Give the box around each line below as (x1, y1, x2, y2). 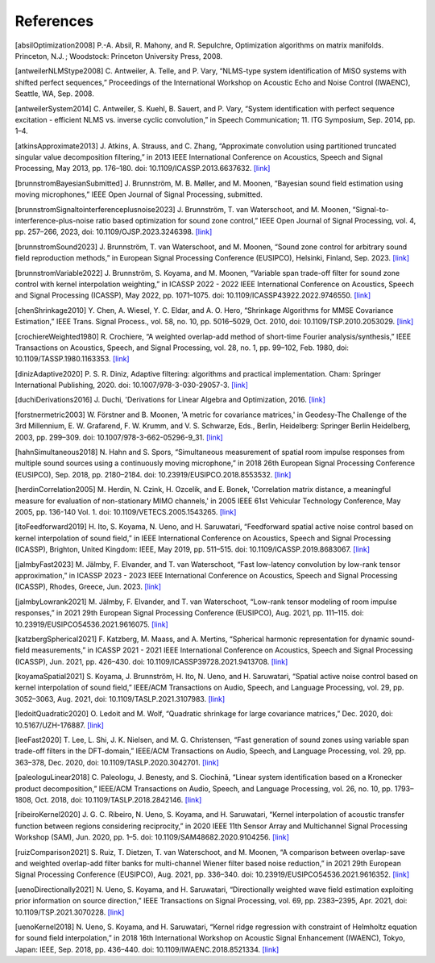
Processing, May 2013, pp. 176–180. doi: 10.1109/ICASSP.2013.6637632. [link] (14, 164, 271, 173)
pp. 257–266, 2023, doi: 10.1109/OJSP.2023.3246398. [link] (14, 227, 213, 237)
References (14, 12, 94, 30)
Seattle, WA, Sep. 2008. (14, 89, 94, 98)
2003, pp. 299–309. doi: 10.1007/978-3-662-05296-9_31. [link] (14, 432, 223, 442)
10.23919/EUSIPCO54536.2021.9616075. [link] (14, 619, 168, 629)
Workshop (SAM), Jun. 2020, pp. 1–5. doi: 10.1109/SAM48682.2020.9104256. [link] (14, 832, 290, 842)
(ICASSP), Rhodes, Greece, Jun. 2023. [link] (14, 582, 161, 592)
